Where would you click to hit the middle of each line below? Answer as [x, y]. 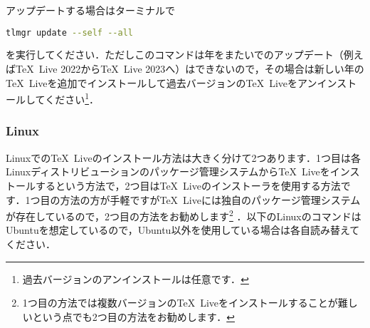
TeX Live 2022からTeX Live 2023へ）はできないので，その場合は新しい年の [190, 69]
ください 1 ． [72, 98]
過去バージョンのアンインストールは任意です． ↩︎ [136, 278]
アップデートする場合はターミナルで [90, 10]
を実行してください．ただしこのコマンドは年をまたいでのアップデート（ [175, 55]
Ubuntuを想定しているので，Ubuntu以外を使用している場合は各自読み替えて [183, 230]
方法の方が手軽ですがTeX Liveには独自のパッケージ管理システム [210, 199]
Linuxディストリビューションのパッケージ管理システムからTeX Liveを [168, 171]
